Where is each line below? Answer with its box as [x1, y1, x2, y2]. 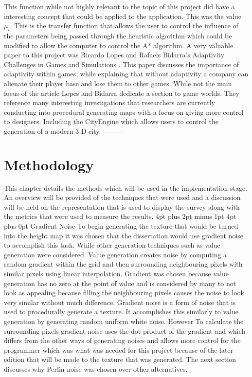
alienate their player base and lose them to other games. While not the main [4, 78, 232, 88]
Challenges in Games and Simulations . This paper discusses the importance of [4, 59, 239, 69]
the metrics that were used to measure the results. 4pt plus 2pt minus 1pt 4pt [4, 211, 236, 221]
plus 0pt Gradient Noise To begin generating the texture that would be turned [4, 221, 238, 231]
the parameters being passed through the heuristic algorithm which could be [4, 30, 232, 40]
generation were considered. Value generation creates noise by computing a [4, 249, 227, 259]
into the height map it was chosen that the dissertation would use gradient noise [4, 230, 244, 240]
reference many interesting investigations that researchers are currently [4, 97, 215, 108]
